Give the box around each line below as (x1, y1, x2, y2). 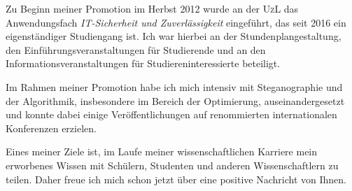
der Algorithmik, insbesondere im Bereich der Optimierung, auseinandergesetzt (6, 93, 345, 108)
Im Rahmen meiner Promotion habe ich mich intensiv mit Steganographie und (6, 79, 343, 94)
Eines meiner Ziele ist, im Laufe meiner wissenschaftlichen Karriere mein (6, 144, 318, 159)
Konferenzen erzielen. (6, 120, 97, 135)
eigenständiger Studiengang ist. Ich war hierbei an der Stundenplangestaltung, (6, 29, 342, 43)
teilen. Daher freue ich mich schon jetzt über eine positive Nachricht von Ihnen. (6, 171, 346, 186)
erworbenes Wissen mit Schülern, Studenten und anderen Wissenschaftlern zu (6, 157, 339, 172)
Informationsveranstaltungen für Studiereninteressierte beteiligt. (6, 56, 281, 71)
